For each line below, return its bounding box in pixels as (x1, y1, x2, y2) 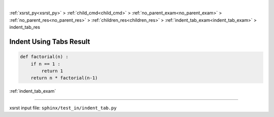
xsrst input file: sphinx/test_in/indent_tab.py (9, 104, 117, 111)
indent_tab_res (9, 24, 41, 30)
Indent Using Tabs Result (9, 37, 90, 46)
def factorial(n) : (20, 54, 68, 60)
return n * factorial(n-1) (30, 75, 98, 81)
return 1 (41, 68, 63, 73)
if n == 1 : (30, 61, 61, 67)
